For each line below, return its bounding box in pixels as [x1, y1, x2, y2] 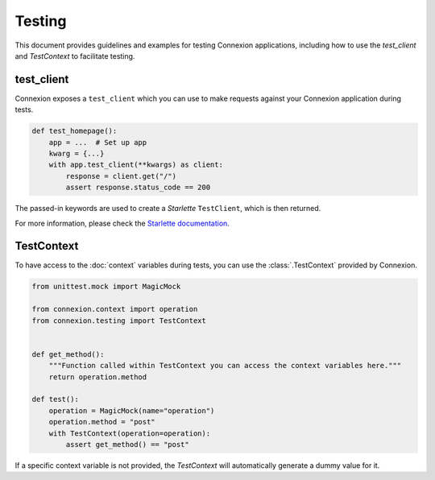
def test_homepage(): [31, 126, 118, 136]
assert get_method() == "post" [65, 440, 189, 449]
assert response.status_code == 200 [65, 183, 211, 192]
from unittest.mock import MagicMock [31, 282, 181, 292]
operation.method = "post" [48, 417, 156, 427]
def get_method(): [31, 350, 105, 358]
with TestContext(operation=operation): [48, 428, 211, 438]
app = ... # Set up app [48, 138, 147, 147]
